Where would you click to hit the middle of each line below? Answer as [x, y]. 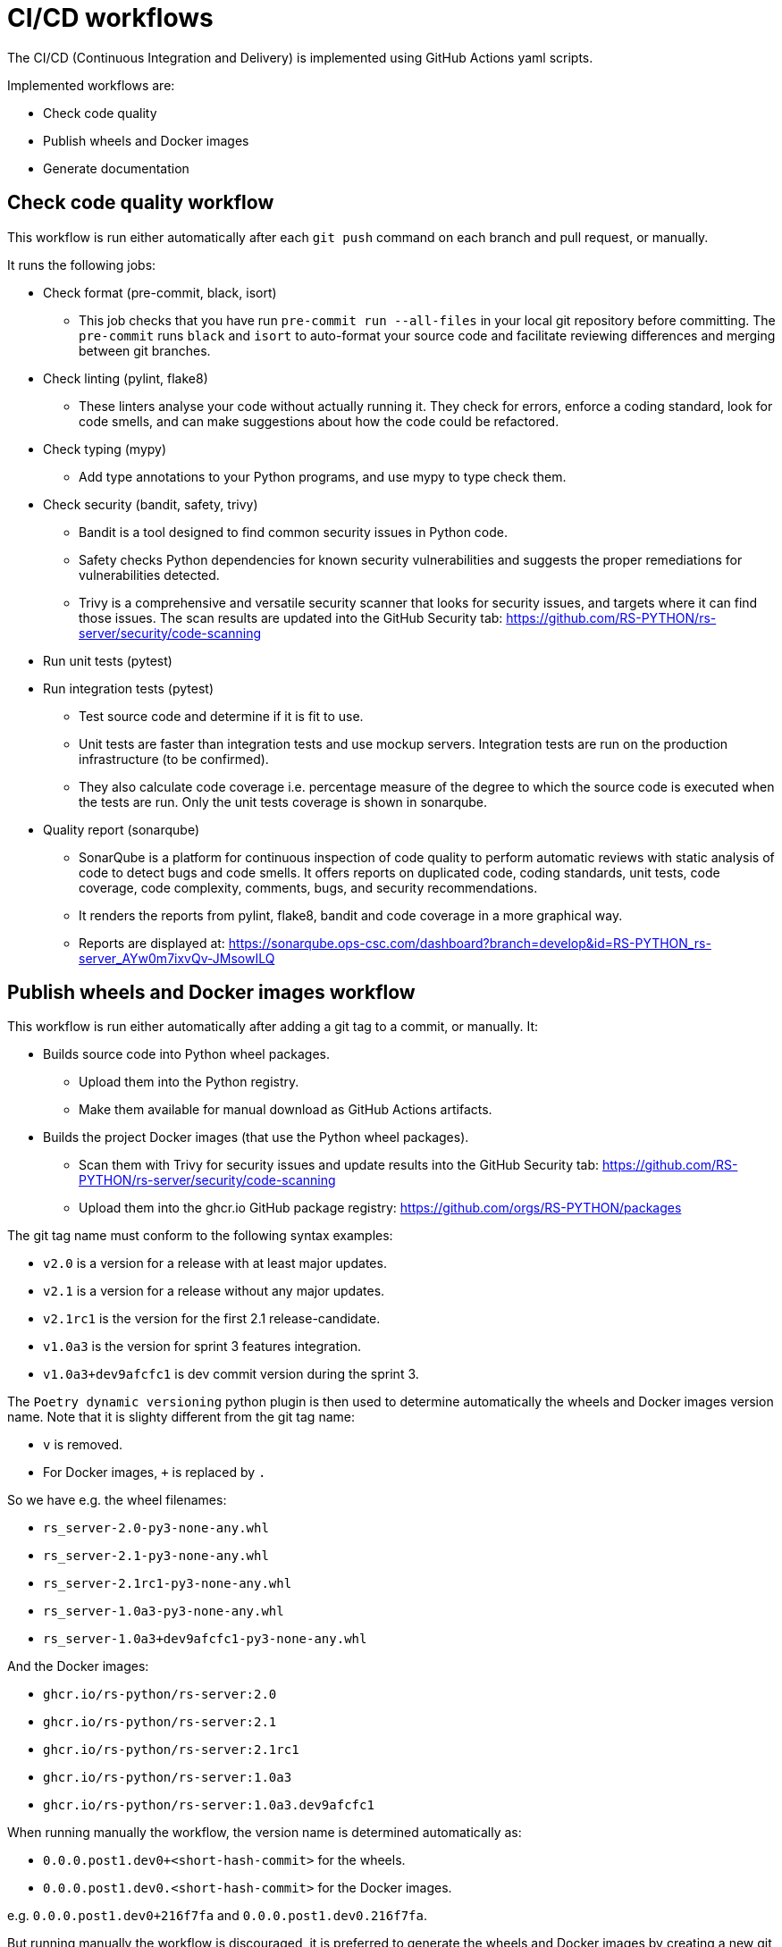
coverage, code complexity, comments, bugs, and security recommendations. [308, 887]
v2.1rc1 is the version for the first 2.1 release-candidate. [212, 1319]
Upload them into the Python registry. [189, 1082]
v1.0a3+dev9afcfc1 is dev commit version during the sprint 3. [231, 1374]
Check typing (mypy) [105, 449]
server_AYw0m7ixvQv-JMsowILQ [177, 958]
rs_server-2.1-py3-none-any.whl [156, 1556]
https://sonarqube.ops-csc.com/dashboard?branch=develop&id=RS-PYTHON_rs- [470, 943]
